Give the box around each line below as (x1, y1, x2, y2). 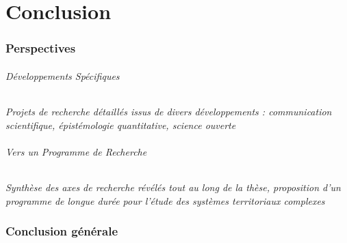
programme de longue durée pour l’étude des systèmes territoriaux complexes (5, 193, 325, 208)
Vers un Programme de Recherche (5, 144, 147, 158)
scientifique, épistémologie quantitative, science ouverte (5, 117, 236, 132)
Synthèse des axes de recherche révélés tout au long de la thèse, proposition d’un (5, 180, 341, 194)
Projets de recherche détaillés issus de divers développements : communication (5, 104, 332, 119)
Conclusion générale (5, 223, 118, 240)
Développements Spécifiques (5, 68, 120, 83)
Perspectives (5, 40, 76, 57)
